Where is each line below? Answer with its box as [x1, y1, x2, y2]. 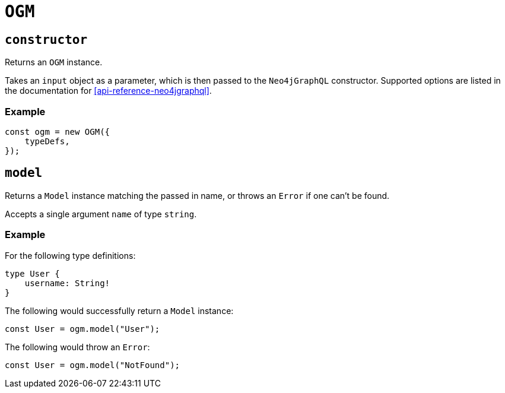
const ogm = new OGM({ [5, 126, 110, 137]
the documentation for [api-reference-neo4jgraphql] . [5, 85, 212, 96]
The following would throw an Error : [5, 341, 150, 352]
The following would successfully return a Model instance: [5, 305, 234, 316]
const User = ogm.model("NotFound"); [5, 360, 180, 370]
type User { [5, 268, 60, 278]
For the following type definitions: [5, 250, 136, 261]
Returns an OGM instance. [5, 57, 103, 68]
